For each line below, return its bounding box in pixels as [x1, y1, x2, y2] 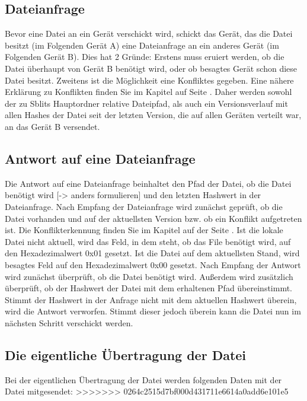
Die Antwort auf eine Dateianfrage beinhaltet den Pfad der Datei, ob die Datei [5, 177, 292, 189]
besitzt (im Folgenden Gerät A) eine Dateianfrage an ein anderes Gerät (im [5, 39, 279, 51]
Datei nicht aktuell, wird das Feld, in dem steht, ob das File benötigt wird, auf [5, 235, 291, 247]
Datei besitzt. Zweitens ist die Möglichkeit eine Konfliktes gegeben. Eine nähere [5, 74, 294, 86]
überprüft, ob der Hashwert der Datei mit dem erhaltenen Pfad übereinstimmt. [5, 282, 293, 294]
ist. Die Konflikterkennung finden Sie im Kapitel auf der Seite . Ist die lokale [5, 224, 283, 236]
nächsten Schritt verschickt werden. [5, 316, 133, 329]
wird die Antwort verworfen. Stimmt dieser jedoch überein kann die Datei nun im [5, 305, 301, 317]
